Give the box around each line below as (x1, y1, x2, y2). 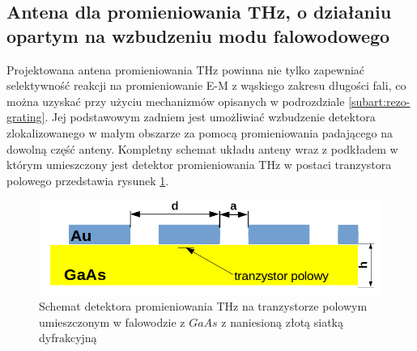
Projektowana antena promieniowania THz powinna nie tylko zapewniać (6, 61, 365, 78)
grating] (6, 108, 45, 125)
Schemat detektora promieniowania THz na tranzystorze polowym (39, 298, 368, 315)
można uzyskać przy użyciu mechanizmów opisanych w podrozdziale (6, 92, 345, 109)
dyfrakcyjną (39, 329, 97, 346)
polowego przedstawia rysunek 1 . (6, 171, 169, 188)
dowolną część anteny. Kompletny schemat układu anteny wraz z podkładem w (6, 140, 398, 157)
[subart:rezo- (348, 92, 411, 109)
